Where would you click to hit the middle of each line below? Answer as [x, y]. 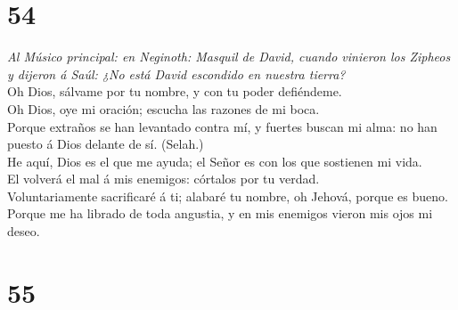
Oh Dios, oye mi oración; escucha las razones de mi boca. [164, 108]
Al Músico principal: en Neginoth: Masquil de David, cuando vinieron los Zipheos [229, 57]
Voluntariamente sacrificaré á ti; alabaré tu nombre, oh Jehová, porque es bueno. [228, 196]
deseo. [24, 231]
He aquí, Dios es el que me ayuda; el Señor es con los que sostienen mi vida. [215, 161]
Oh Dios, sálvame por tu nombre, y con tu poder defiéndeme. [175, 91]
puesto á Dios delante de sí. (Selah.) [106, 144]
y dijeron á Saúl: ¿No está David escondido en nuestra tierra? [176, 73]
